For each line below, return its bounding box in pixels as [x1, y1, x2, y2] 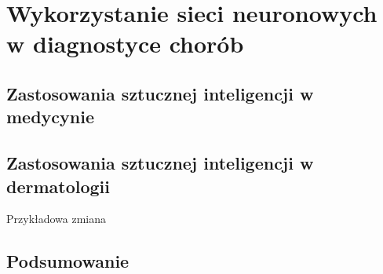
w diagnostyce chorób [6, 27, 244, 60]
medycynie [6, 104, 95, 129]
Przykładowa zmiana [6, 210, 107, 227]
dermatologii [6, 174, 111, 198]
